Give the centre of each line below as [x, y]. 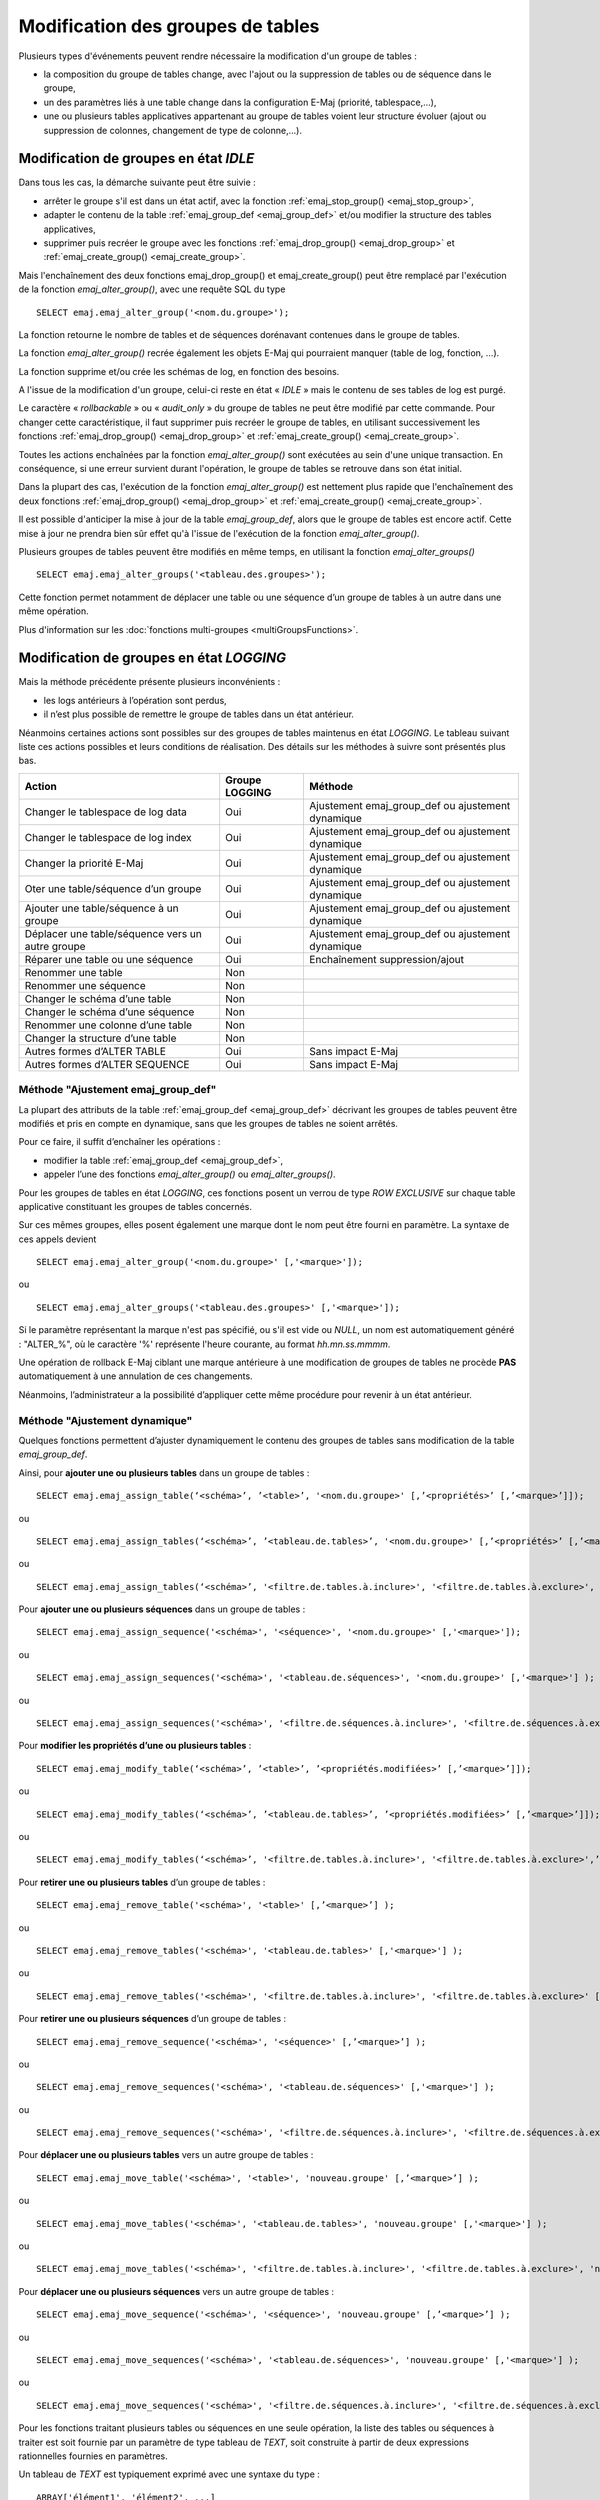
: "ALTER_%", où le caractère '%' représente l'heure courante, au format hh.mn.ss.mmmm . [204, 1344]
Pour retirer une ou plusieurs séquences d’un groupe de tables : [152, 2019]
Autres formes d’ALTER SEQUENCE [107, 1064]
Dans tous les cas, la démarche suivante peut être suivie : [137, 182]
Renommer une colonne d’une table [108, 1025]
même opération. [53, 611]
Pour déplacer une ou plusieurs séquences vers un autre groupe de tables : [176, 2291]
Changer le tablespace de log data [105, 812]
